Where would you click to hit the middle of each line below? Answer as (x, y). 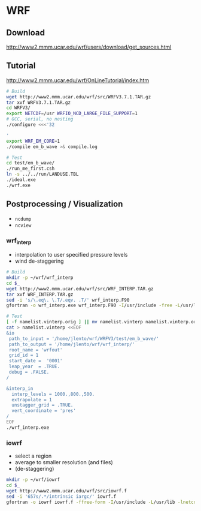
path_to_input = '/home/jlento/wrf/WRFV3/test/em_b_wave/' (84, 339)
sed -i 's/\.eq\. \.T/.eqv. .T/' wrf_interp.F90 (68, 300)
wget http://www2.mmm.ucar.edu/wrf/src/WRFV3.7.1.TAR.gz (79, 97)
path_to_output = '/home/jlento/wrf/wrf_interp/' (72, 344)
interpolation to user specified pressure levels (71, 255)
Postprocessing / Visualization (65, 204)
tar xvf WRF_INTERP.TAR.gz (40, 294)
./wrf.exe (19, 185)
